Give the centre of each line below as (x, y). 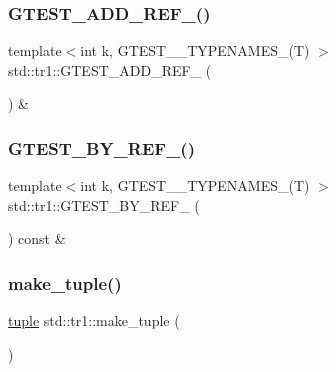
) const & (37, 238)
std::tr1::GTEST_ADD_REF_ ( (110, 69)
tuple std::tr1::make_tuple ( (94, 320)
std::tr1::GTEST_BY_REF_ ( (104, 204)
